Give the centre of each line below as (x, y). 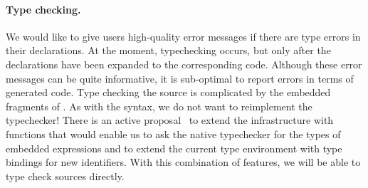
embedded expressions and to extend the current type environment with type (174, 148)
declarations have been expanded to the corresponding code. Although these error (184, 64)
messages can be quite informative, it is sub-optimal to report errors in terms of (180, 78)
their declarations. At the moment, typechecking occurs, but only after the (168, 50)
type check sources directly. (65, 176)
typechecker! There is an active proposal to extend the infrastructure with (170, 120)
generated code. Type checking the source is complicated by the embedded (168, 92)
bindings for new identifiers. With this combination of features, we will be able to (183, 162)
